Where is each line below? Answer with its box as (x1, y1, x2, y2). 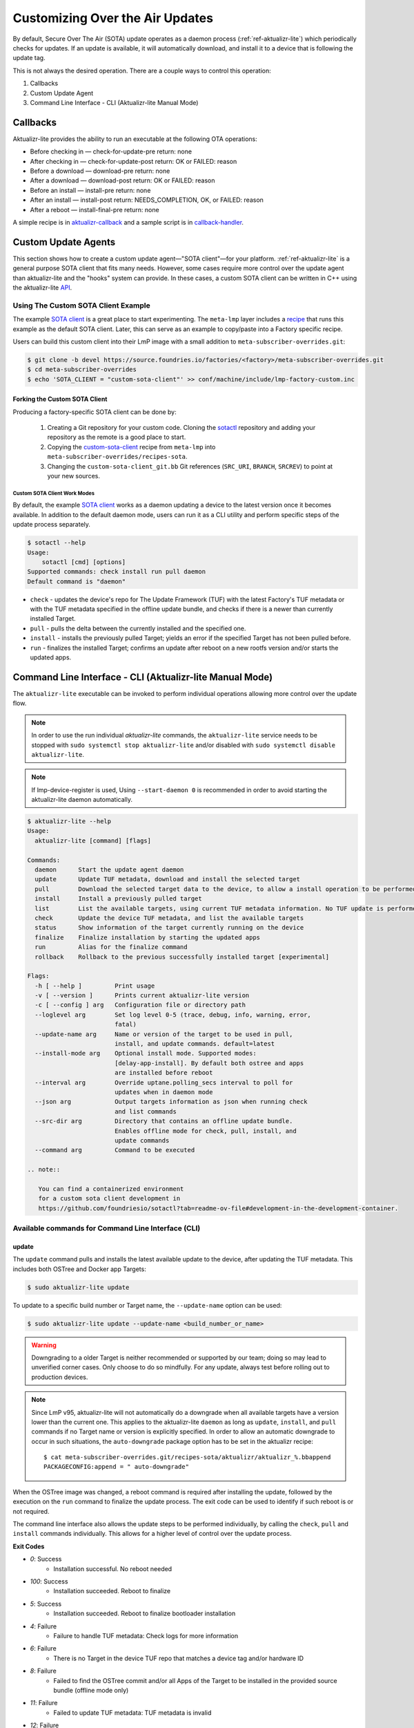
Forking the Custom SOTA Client (12, 395, 108, 404)
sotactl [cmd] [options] (41, 558, 126, 566)
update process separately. (12, 520, 91, 529)
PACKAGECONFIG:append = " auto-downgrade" (43, 1463, 190, 1471)
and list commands (114, 1107, 177, 1116)
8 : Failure (30, 1666, 57, 1675)
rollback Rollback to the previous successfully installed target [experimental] (34, 952, 330, 961)
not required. (12, 1507, 50, 1515)
